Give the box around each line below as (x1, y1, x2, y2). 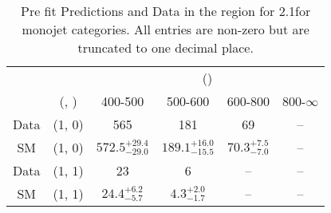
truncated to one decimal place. (77, 38, 254, 57)
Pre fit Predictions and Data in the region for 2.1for (21, 2, 311, 20)
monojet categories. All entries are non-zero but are (22, 20, 309, 38)
